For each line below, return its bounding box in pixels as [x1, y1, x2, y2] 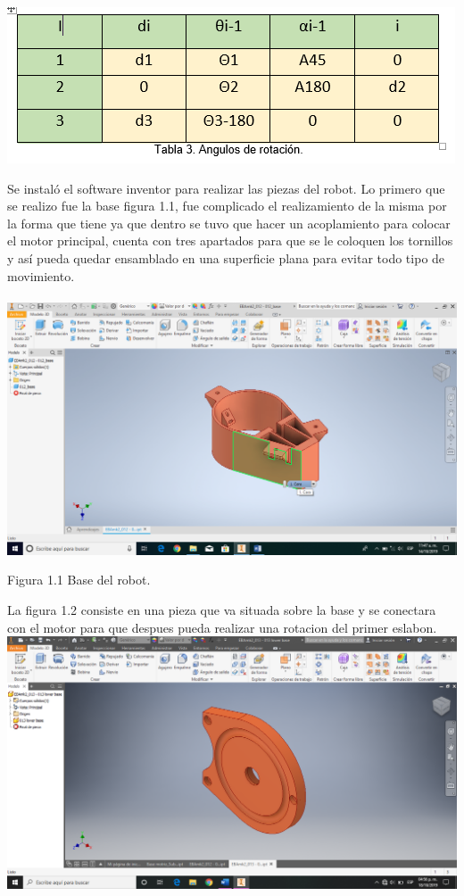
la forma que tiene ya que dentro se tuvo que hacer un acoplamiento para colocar [7, 213, 451, 232]
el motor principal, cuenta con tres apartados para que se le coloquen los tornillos [7, 231, 453, 250]
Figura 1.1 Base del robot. [7, 570, 151, 589]
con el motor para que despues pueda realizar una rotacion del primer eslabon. [7, 618, 437, 636]
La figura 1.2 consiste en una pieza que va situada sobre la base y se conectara [7, 600, 436, 618]
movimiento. [7, 266, 75, 285]
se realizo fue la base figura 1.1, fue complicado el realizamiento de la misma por [7, 196, 447, 215]
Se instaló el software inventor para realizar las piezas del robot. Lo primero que [7, 178, 445, 197]
